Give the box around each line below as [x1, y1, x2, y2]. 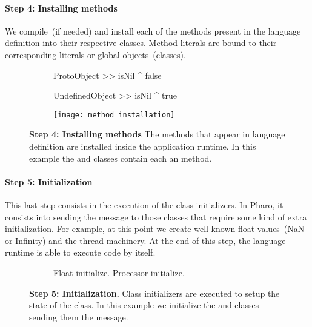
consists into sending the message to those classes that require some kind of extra [5, 210, 307, 223]
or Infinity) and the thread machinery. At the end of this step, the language [5, 234, 286, 246]
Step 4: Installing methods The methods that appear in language [29, 128, 285, 140]
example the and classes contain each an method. [29, 151, 212, 164]
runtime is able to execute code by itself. [5, 246, 156, 259]
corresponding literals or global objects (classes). [5, 48, 186, 61]
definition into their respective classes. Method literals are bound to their [5, 36, 277, 49]
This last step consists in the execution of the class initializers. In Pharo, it [5, 199, 284, 211]
